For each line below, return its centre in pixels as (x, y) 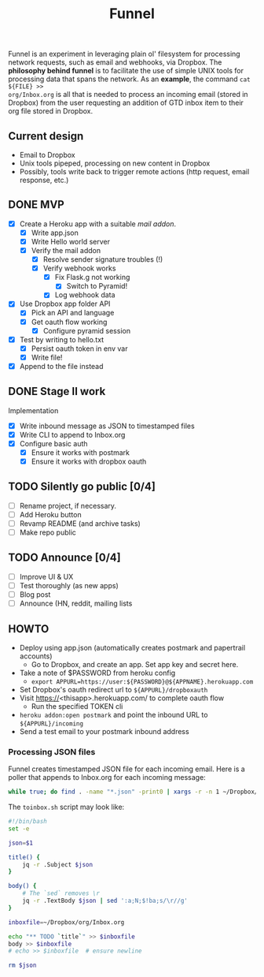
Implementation (33, 410)
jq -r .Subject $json (57, 864)
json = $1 (21, 843)
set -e (19, 829)
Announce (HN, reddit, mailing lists (76, 603)
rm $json (22, 966)
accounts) (36, 656)
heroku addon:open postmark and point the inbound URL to (114, 714)
